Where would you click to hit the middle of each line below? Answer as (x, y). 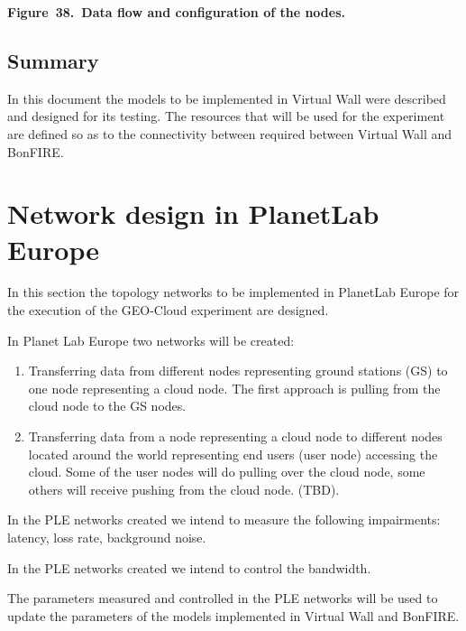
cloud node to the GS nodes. (107, 406)
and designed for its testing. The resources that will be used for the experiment (226, 116)
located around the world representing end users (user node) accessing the (233, 454)
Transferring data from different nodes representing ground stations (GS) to (238, 371)
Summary (53, 60)
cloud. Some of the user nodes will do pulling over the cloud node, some (227, 472)
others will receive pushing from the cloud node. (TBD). (184, 489)
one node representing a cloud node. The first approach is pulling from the (234, 388)
